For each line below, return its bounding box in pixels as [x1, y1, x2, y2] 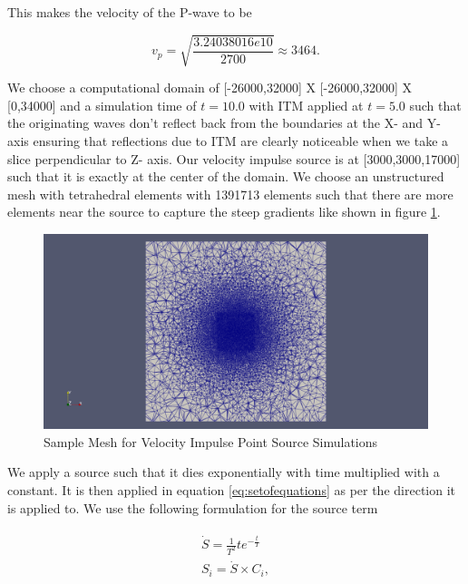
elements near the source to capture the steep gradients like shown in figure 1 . [7, 202, 441, 221]
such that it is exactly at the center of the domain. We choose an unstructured [7, 167, 444, 186]
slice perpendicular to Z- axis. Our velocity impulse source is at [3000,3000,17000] [7, 149, 461, 168]
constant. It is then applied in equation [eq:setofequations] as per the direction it [7, 480, 456, 499]
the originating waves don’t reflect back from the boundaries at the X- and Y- [7, 113, 441, 132]
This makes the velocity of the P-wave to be [7, 3, 252, 21]
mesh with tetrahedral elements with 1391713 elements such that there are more [7, 184, 453, 203]
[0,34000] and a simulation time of [7, 95, 197, 114]
